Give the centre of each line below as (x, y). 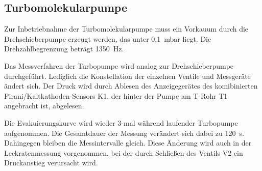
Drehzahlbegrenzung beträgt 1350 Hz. (64, 49)
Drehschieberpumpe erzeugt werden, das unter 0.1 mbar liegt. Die (108, 38)
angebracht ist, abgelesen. (44, 106)
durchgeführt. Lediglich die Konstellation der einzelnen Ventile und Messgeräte (127, 76)
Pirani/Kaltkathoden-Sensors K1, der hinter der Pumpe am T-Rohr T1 (116, 95)
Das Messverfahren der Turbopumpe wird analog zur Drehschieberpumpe (119, 65)
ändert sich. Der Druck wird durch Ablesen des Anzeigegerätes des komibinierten (131, 86)
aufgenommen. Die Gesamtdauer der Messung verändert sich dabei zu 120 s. (124, 133)
